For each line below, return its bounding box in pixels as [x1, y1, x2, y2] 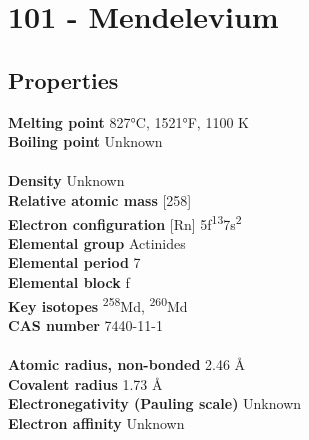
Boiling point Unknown [8, 131, 163, 152]
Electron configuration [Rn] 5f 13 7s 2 [8, 210, 242, 234]
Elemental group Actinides [8, 232, 186, 253]
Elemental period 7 [8, 252, 141, 273]
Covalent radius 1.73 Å [8, 373, 163, 394]
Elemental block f [8, 271, 130, 292]
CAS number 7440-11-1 [8, 314, 163, 335]
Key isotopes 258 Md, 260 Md [8, 292, 188, 316]
